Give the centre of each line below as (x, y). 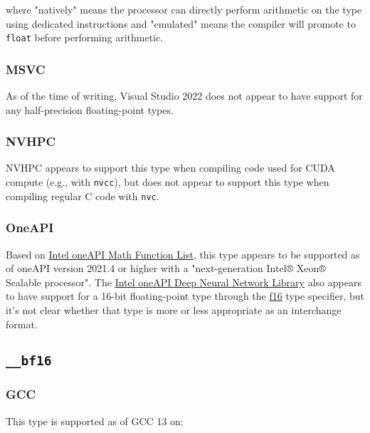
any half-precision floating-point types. (90, 109)
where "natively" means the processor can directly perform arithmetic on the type (184, 9)
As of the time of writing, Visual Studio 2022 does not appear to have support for (184, 96)
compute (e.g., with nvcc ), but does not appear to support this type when (168, 182)
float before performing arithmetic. (85, 37)
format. (22, 324)
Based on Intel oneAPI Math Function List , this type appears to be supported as (183, 254)
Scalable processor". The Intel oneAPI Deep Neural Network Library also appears (184, 282)
